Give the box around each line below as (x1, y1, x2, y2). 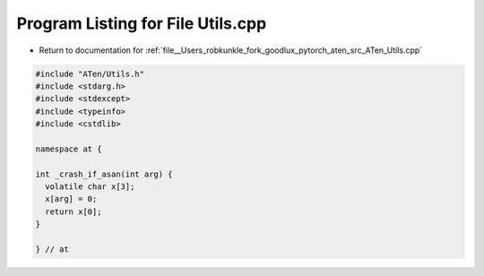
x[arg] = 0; (45, 194, 98, 204)
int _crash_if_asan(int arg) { (35, 168, 174, 179)
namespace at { (35, 143, 102, 154)
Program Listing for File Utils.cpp (16, 13, 267, 33)
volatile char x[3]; (45, 182, 135, 192)
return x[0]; (45, 206, 102, 217)
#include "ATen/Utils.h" (35, 68, 145, 79)
